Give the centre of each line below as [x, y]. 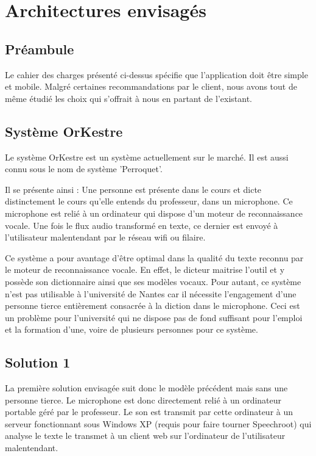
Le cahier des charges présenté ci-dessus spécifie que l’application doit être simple [156, 74]
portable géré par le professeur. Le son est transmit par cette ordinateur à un [149, 412]
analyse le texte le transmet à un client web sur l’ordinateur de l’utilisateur [145, 436]
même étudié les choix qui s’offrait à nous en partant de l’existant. [128, 98]
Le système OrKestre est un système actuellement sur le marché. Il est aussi [147, 157]
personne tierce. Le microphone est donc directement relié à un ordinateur [143, 400]
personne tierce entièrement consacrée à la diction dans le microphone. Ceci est [153, 306]
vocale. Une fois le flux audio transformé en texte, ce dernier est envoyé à [142, 225]
